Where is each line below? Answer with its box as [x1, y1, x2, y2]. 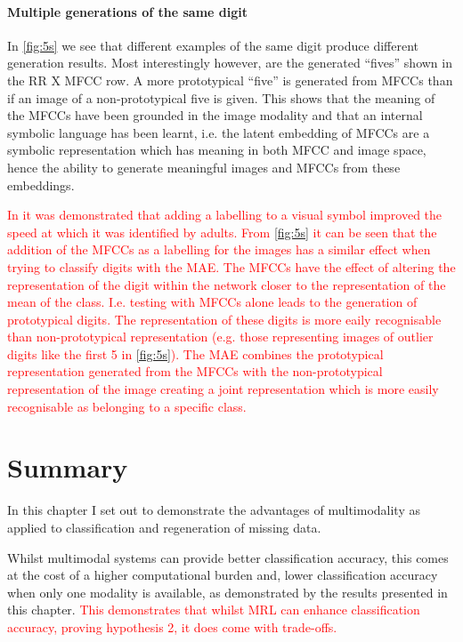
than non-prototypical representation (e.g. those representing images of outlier [7, 327, 434, 346]
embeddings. [7, 175, 75, 194]
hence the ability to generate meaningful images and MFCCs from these [7, 157, 401, 176]
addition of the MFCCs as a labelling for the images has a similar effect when [7, 240, 431, 259]
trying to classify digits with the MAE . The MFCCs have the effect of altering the [7, 257, 456, 276]
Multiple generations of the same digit [7, 2, 248, 20]
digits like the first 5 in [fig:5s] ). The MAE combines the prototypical [7, 344, 384, 363]
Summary [7, 449, 128, 486]
